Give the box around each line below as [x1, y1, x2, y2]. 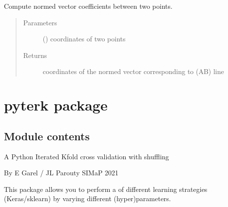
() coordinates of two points [42, 34, 126, 44]
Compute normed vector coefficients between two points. [4, 1, 172, 11]
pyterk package [4, 95, 108, 115]
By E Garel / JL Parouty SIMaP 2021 [4, 168, 119, 178]
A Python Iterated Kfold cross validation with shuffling [4, 151, 169, 161]
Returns [23, 50, 47, 60]
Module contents [4, 128, 90, 143]
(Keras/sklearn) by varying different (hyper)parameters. [4, 193, 171, 204]
